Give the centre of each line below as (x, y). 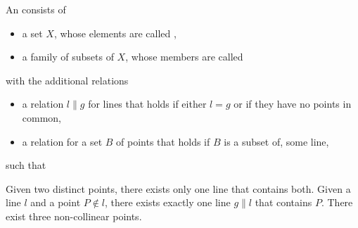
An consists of (36, 9)
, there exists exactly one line (168, 202)
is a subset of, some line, (276, 141)
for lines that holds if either (147, 104)
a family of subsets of (68, 57)
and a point (56, 202)
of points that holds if (163, 141)
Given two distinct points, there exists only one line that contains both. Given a (178, 188)
